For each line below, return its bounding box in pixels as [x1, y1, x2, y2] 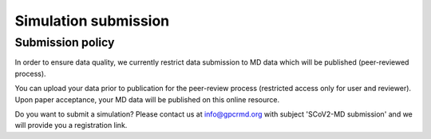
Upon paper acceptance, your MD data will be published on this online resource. [14, 94, 279, 104]
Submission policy [14, 35, 115, 50]
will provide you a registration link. [14, 121, 128, 130]
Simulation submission [14, 12, 170, 30]
